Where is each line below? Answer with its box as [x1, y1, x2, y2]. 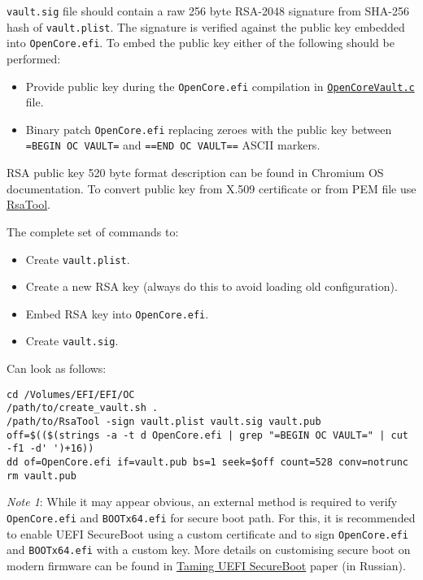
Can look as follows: [7, 360, 107, 377]
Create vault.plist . [25, 250, 130, 267]
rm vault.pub [7, 470, 76, 482]
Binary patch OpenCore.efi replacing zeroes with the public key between [25, 120, 392, 137]
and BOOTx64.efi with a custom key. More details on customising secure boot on [7, 541, 411, 558]
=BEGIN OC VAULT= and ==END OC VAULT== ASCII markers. [25, 136, 321, 154]
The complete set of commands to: [7, 223, 179, 240]
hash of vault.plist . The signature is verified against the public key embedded [7, 18, 405, 35]
